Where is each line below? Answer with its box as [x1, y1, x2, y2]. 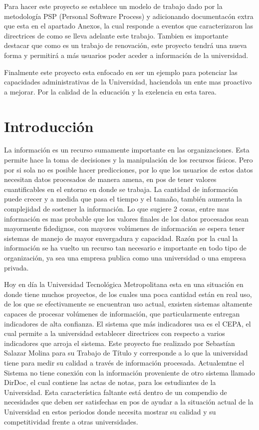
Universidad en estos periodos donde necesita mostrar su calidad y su [4, 406, 216, 416]
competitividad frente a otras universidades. [4, 416, 138, 426]
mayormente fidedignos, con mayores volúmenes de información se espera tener [4, 223, 245, 233]
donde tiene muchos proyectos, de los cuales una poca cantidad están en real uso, [4, 288, 252, 299]
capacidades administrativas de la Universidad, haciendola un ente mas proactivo [4, 76, 252, 87]
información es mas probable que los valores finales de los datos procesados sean [4, 213, 249, 223]
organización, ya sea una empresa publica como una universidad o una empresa [4, 252, 247, 262]
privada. [4, 262, 29, 272]
